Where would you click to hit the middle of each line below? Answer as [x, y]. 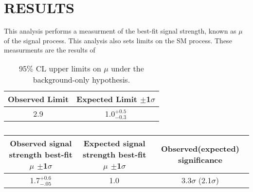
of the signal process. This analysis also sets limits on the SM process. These [118, 40]
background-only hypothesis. [81, 79]
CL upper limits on [68, 68]
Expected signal [114, 143]
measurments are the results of [50, 50]
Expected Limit [107, 99]
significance [200, 160]
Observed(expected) [200, 149]
